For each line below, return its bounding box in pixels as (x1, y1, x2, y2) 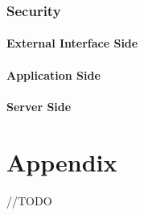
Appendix (6, 145, 117, 178)
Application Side (6, 66, 101, 83)
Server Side (6, 97, 72, 114)
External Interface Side (6, 35, 138, 52)
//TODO (6, 192, 52, 209)
